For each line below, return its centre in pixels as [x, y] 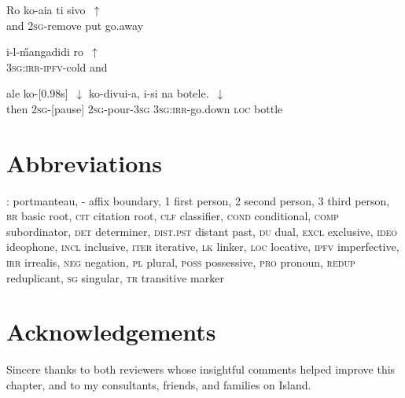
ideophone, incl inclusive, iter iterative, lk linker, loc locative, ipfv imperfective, [203, 247]
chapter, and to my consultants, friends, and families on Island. [159, 384]
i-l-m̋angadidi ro [45, 52]
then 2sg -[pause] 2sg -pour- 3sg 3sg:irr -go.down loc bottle [145, 108]
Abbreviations [84, 162]
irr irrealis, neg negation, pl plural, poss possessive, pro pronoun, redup [181, 262]
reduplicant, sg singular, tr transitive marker [115, 277]
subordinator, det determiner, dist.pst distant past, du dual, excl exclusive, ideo [202, 231]
